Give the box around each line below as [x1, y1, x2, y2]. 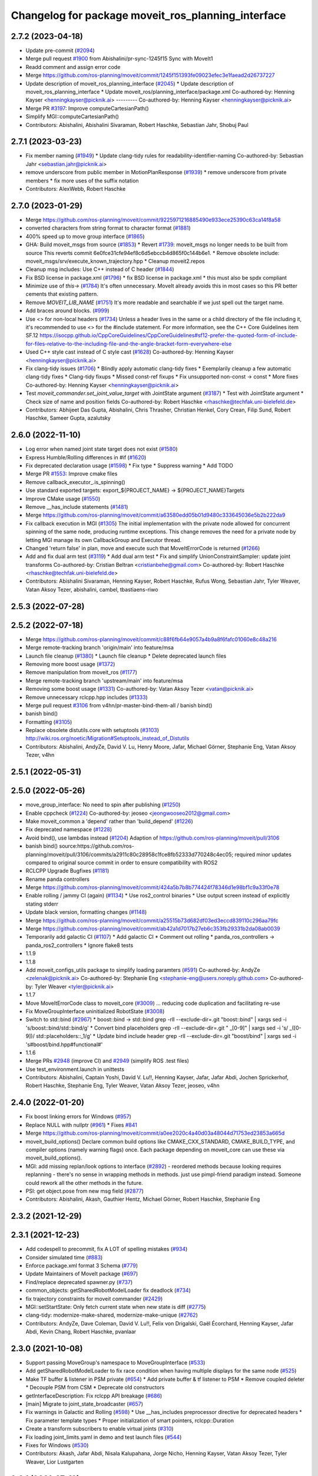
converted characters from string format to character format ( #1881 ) [25, 224, 191, 231]
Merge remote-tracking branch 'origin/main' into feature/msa [25, 644, 174, 651]
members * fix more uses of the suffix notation [25, 177, 139, 184]
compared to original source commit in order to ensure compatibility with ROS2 [25, 859, 218, 866]
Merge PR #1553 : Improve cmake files [25, 470, 118, 478]
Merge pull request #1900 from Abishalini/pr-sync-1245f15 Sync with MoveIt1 [25, 55, 213, 62]
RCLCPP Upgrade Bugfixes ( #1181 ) [25, 867, 110, 874]
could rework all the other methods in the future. [25, 1179, 144, 1186]
